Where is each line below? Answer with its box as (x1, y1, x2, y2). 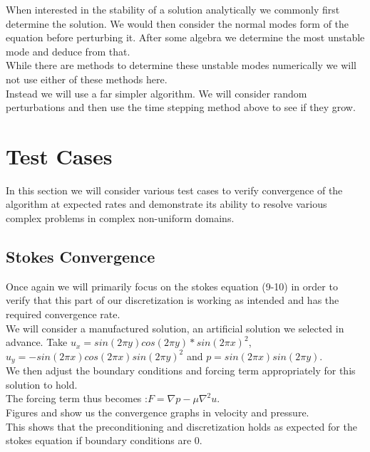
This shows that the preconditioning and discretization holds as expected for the (6, 419, 357, 433)
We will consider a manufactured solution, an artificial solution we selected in (6, 320, 344, 335)
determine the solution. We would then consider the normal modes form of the (6, 16, 349, 31)
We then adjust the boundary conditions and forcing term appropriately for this (6, 363, 356, 378)
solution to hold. (6, 377, 78, 391)
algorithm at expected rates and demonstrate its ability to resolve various (6, 196, 327, 211)
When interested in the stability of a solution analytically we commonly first (6, 2, 340, 16)
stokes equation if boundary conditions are (6, 433, 192, 448)
